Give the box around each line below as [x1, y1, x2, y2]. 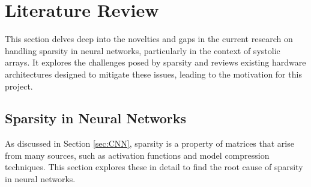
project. [5, 79, 33, 92]
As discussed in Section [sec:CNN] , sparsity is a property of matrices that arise [5, 137, 294, 150]
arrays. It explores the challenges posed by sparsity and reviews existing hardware [5, 56, 306, 69]
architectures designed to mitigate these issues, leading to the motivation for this [5, 67, 302, 80]
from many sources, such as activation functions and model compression [5, 149, 270, 161]
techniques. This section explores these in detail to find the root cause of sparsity [5, 161, 303, 173]
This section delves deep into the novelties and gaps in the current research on [5, 32, 293, 45]
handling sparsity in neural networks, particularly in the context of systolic [5, 44, 280, 57]
